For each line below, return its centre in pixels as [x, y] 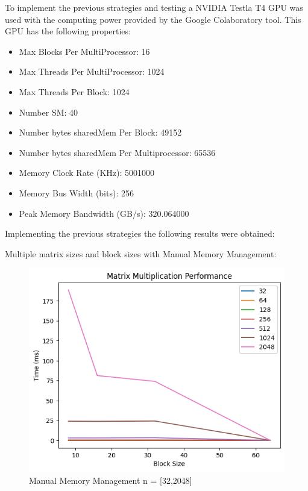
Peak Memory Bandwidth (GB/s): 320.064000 [104, 213]
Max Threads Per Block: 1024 [74, 91]
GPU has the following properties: [68, 31]
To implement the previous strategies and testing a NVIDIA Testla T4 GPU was [154, 7]
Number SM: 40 [49, 112]
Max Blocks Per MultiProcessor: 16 [84, 51]
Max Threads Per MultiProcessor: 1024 [92, 71]
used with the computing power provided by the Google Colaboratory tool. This [153, 19]
